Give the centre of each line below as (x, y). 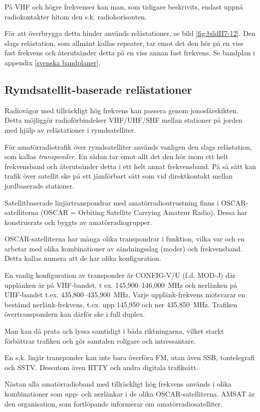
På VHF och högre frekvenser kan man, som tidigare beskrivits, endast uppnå (124, 6)
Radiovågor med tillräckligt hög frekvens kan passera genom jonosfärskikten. (122, 110)
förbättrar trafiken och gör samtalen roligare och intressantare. (100, 340)
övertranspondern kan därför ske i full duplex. (75, 314)
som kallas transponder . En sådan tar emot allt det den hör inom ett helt (117, 156)
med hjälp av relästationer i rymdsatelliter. (70, 129)
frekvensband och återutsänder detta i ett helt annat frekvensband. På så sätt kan (130, 166)
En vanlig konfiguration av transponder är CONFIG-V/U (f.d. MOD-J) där (120, 275)
